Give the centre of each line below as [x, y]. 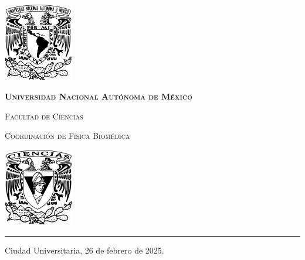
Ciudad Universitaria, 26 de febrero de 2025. [84, 250]
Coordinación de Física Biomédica [67, 136]
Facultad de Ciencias [44, 116]
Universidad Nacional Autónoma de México [99, 96]
